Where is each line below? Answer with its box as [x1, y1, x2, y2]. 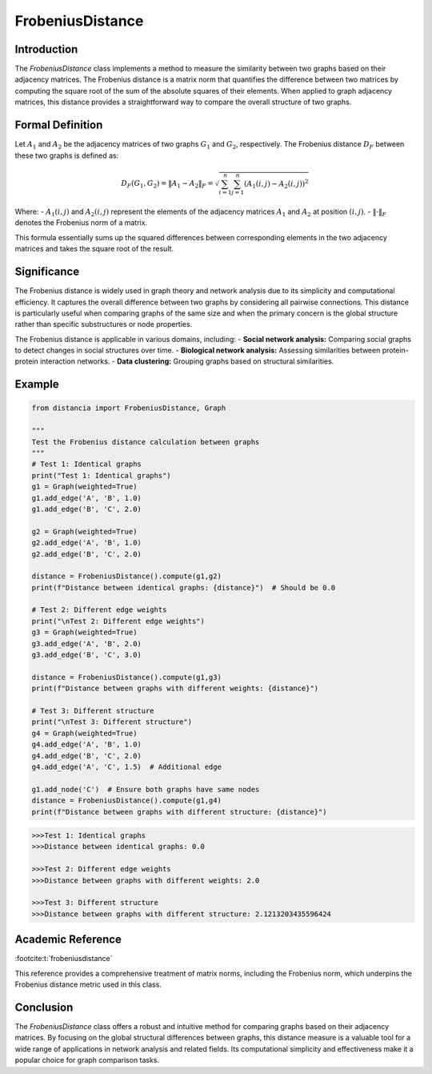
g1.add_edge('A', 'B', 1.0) [31, 493, 142, 502]
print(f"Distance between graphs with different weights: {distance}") [31, 684, 319, 693]
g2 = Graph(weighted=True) [31, 527, 138, 536]
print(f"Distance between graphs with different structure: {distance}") [31, 807, 327, 816]
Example [14, 377, 59, 392]
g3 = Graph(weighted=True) [31, 628, 138, 637]
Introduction [14, 42, 78, 56]
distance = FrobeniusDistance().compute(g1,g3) [31, 673, 222, 682]
